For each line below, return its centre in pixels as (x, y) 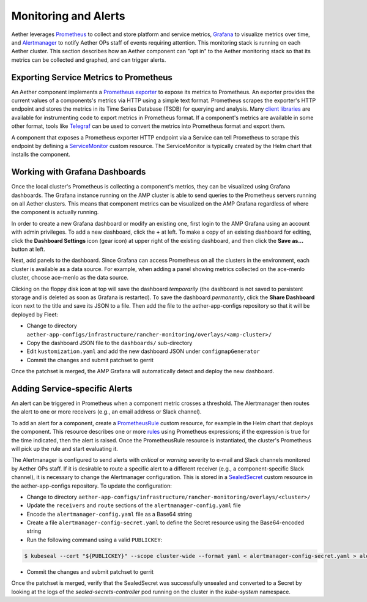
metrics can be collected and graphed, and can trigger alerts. (89, 60)
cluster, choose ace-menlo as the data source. (70, 278)
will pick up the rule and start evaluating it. (65, 448)
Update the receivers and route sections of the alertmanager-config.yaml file (134, 505)
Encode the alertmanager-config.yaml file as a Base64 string (109, 514)
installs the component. (41, 154)
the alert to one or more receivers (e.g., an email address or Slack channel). (106, 412)
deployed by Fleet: (35, 314)
